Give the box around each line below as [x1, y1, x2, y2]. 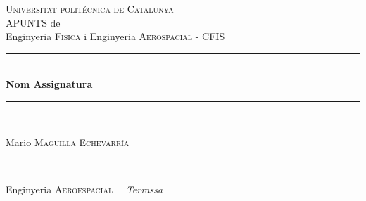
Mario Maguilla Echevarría [6, 134, 130, 149]
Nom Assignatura [6, 77, 93, 91]
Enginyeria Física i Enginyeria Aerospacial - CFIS [6, 29, 225, 44]
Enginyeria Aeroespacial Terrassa [6, 181, 163, 196]
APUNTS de [6, 15, 61, 30]
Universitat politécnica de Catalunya [6, 1, 174, 15]
